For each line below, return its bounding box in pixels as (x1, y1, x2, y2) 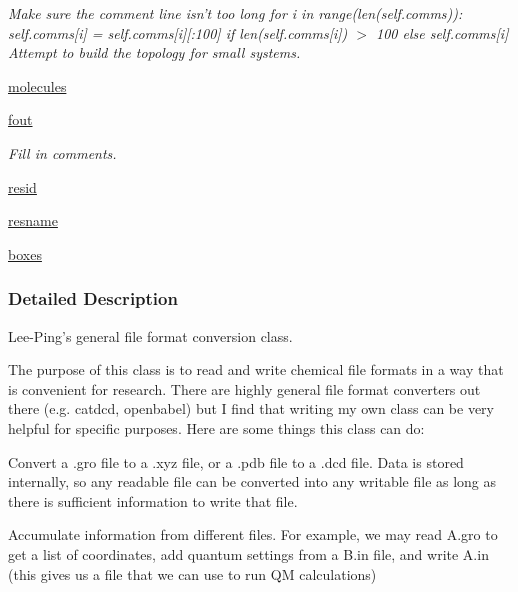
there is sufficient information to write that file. (8, 490, 298, 511)
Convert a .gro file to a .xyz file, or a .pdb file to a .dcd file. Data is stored (8, 451, 464, 472)
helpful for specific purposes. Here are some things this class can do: (8, 417, 425, 438)
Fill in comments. (8, 142, 117, 163)
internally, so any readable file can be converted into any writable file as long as (8, 471, 497, 492)
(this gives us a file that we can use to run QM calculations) (8, 563, 377, 584)
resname (8, 210, 58, 231)
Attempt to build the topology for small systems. (8, 42, 301, 63)
